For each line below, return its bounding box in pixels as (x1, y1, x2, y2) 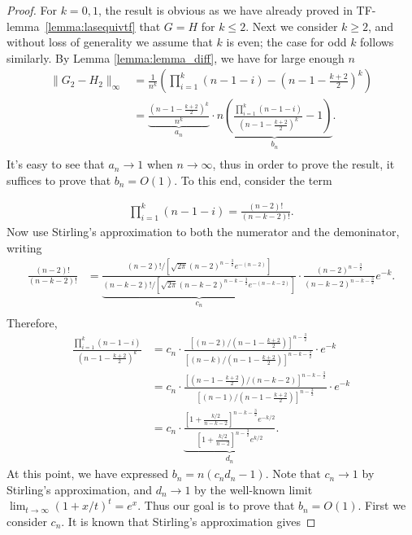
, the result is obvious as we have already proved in (98, 2, 353, 18)
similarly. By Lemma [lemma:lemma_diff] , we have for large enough (7, 49, 345, 66)
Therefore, (7, 314, 58, 331)
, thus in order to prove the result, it (212, 156, 395, 173)
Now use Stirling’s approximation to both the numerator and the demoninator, (7, 223, 400, 240)
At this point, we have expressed (7, 465, 168, 482)
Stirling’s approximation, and (7, 480, 153, 498)
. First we (358, 497, 406, 514)
